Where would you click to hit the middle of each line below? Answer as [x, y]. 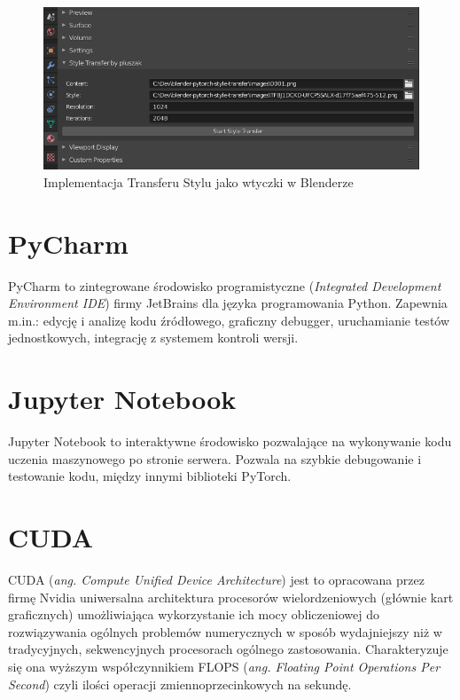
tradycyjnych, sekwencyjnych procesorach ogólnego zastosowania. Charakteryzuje [228, 649]
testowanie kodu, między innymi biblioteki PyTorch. [150, 476]
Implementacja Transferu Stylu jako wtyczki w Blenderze [199, 181]
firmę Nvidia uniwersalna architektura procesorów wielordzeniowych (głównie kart [231, 597]
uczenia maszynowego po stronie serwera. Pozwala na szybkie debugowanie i [215, 458]
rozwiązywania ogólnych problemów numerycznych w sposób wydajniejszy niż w [225, 631]
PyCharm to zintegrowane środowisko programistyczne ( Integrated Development [225, 285]
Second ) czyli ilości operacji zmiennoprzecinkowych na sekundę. [180, 684]
